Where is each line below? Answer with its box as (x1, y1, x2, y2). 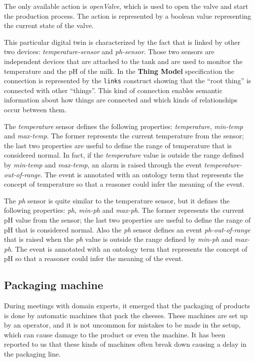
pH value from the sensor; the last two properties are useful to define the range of (4, 214, 251, 225)
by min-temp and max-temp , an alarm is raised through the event (4, 159, 202, 169)
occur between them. (4, 104, 67, 114)
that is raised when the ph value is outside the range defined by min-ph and (4, 234, 233, 244)
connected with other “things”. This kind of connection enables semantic (4, 85, 222, 95)
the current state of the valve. (4, 20, 94, 31)
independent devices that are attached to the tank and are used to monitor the (4, 56, 243, 66)
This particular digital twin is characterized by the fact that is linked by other (4, 36, 241, 47)
